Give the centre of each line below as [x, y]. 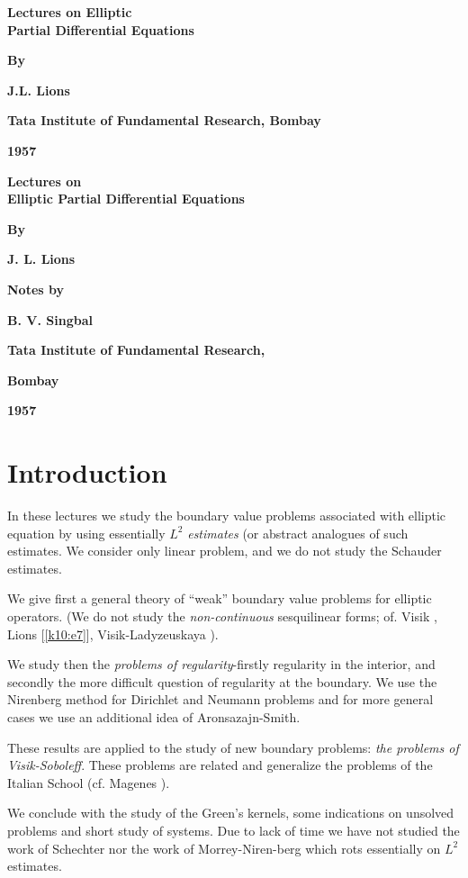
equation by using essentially [86, 533]
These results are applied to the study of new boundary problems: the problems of [233, 747]
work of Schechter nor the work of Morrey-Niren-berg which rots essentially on [224, 848]
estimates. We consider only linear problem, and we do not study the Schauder [225, 551]
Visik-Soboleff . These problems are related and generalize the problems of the [220, 765]
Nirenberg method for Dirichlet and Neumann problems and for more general [220, 699]
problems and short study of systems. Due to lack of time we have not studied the [234, 830]
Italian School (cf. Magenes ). [89, 782]
